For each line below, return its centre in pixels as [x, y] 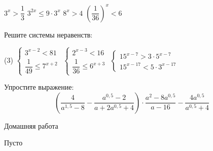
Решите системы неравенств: [48, 34]
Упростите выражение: [39, 87]
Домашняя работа [31, 125]
